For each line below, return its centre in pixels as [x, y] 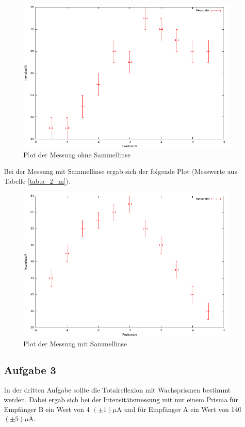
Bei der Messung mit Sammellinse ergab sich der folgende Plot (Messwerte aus [121, 171]
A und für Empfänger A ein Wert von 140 [179, 409]
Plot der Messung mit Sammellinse [75, 343]
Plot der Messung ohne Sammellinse [77, 155]
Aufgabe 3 [30, 369]
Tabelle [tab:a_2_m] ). [37, 180]
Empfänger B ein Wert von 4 [47, 409]
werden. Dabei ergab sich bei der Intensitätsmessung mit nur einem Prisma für [121, 399]
